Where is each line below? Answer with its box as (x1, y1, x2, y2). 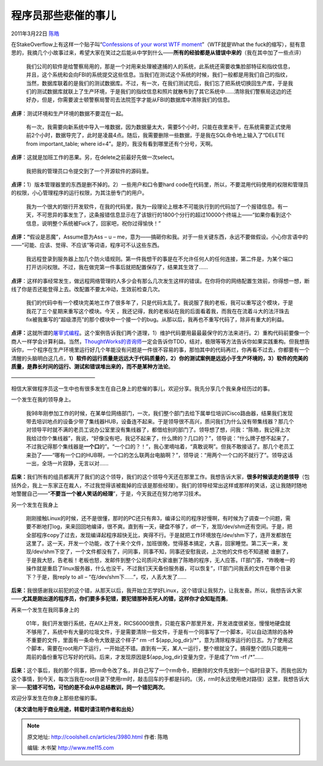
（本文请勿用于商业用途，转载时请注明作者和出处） (11, 706, 137, 713)
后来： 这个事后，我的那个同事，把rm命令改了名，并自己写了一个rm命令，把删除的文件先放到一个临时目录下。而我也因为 (11, 667, 307, 674)
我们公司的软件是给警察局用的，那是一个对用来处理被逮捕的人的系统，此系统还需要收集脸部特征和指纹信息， (26, 63, 293, 70)
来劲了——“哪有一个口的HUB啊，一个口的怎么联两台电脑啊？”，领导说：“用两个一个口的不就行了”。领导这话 (26, 451, 293, 459)
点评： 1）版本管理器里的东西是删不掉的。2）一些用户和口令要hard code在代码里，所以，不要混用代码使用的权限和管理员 (11, 181, 309, 188)
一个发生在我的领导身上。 (11, 396, 74, 403)
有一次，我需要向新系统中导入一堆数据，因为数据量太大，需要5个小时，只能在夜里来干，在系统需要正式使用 (26, 123, 291, 131)
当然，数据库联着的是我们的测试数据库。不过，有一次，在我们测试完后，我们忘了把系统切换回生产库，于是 (26, 80, 288, 87)
